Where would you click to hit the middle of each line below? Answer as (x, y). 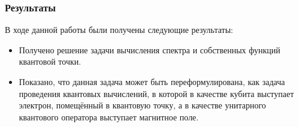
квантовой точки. (50, 61)
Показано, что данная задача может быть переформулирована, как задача (152, 81)
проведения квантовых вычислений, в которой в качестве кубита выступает (156, 93)
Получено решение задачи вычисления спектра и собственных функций (149, 49)
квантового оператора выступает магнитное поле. (109, 117)
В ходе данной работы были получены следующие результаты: (119, 30)
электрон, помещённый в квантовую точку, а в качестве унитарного (142, 105)
